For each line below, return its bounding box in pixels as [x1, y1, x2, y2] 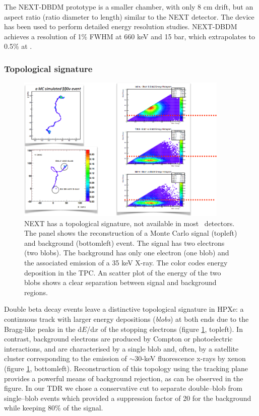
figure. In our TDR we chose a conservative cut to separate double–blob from [4, 383, 242, 393]
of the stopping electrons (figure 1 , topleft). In [100, 323, 243, 334]
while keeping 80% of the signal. [4, 402, 103, 413]
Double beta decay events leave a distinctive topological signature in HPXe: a [4, 304, 244, 314]
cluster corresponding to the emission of [4, 353, 127, 364]
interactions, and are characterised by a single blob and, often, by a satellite [4, 343, 239, 354]
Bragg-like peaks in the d [4, 323, 82, 334]
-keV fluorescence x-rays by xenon [142, 353, 246, 364]
